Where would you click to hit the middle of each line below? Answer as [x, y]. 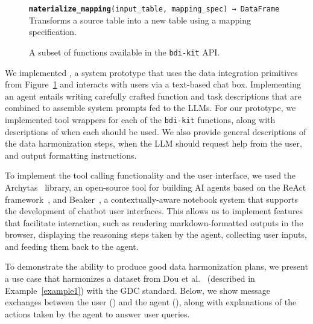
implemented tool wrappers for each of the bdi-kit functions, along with [140, 119]
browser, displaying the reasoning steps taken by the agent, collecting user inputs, [156, 234]
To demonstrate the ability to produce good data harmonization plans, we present [156, 266]
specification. [53, 32]
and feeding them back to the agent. [72, 246]
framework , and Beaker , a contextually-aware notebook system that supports [152, 199]
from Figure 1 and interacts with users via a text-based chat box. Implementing [153, 84]
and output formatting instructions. [71, 155]
